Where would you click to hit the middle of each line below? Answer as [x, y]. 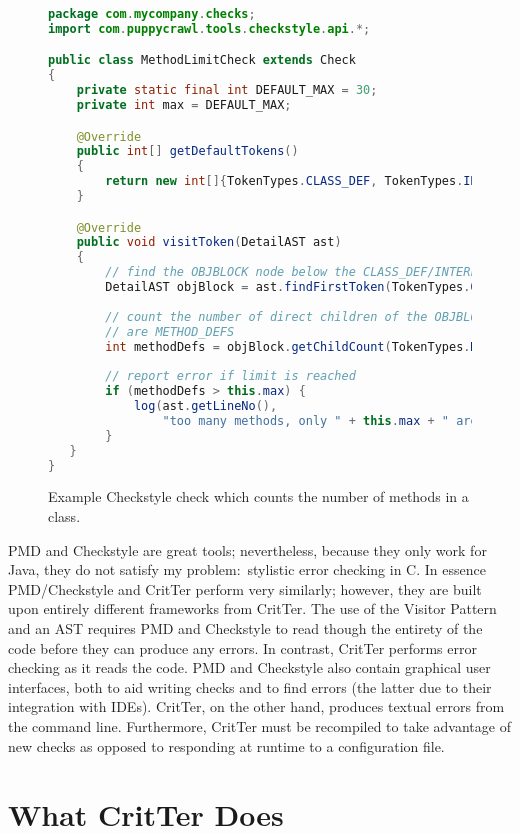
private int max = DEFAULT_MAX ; [184, 105]
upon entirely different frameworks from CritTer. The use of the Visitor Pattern [252, 608]
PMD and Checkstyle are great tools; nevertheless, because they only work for [247, 549]
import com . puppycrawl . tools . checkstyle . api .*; [209, 28]
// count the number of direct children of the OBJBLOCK [298, 316]
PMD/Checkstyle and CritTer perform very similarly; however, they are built [245, 588]
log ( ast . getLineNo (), [205, 406]
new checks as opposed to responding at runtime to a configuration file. [226, 745]
